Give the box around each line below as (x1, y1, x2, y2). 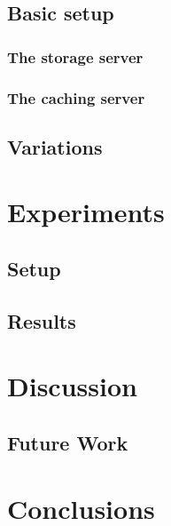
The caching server (7, 86, 145, 108)
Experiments (7, 194, 165, 230)
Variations (7, 132, 103, 160)
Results (7, 307, 76, 334)
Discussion (7, 368, 137, 404)
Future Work (7, 428, 128, 456)
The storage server (7, 45, 144, 68)
